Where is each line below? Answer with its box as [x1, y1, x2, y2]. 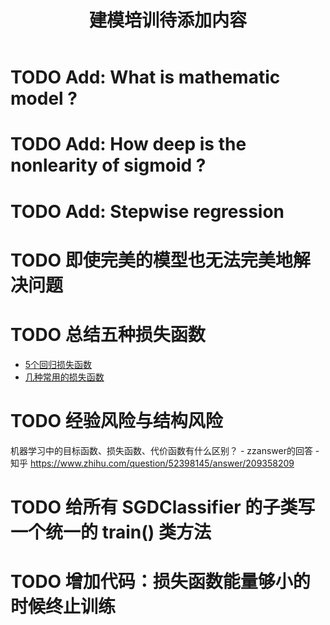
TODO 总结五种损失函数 [10, 323, 206, 346]
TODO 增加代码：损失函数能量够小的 [10, 571, 311, 593]
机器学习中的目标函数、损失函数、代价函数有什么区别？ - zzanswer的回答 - [10, 444, 320, 456]
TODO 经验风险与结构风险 [10, 409, 223, 432]
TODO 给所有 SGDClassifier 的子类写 [10, 496, 316, 518]
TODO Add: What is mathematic [10, 66, 281, 89]
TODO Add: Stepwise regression [10, 200, 285, 223]
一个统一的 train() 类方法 [10, 521, 212, 543]
